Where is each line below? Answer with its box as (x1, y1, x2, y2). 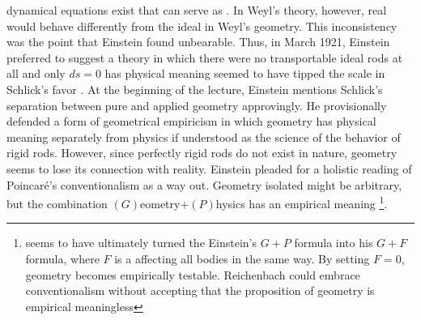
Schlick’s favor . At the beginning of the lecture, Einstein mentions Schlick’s (6, 80, 383, 97)
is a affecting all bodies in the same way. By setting (114, 250, 370, 267)
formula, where (25, 250, 100, 267)
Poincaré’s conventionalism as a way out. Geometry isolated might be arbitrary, (6, 176, 402, 193)
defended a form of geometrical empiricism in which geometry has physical (6, 113, 376, 130)
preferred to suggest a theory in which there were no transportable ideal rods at (6, 49, 403, 66)
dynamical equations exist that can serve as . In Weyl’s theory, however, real (6, 2, 387, 18)
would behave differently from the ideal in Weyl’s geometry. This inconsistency (6, 17, 398, 34)
